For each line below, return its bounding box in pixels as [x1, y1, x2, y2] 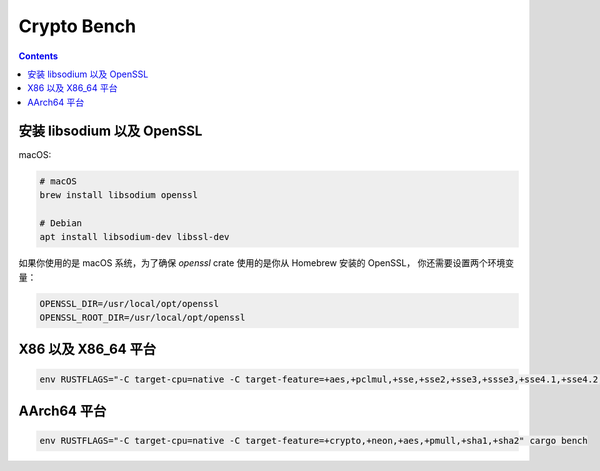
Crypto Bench [18, 15, 137, 37]
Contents [18, 50, 59, 62]
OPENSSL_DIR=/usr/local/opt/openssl [39, 298, 220, 309]
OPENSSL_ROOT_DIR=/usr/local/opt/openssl [39, 311, 246, 323]
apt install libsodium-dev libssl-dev [39, 231, 230, 243]
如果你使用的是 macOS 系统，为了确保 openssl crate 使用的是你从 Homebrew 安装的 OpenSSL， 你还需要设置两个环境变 [18, 257, 515, 269]
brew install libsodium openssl [39, 190, 199, 200]
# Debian [39, 217, 83, 229]
